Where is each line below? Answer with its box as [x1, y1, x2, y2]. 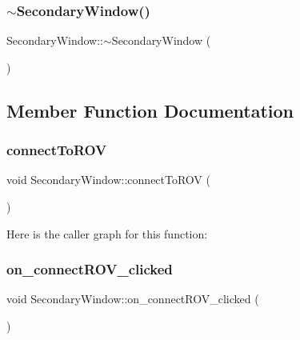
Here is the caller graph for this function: [6, 225, 208, 242]
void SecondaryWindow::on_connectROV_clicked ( [6, 290, 259, 307]
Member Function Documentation [6, 98, 294, 122]
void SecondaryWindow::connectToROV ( [6, 171, 210, 188]
